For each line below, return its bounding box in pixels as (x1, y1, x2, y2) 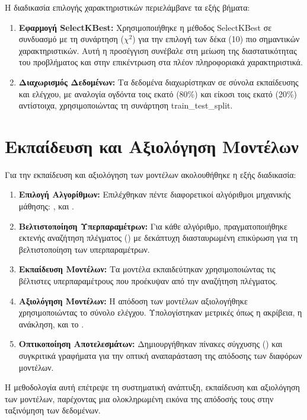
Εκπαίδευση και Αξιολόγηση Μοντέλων (5, 133, 299, 158)
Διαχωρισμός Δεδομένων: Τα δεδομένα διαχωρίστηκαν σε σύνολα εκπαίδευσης (18, 75, 299, 88)
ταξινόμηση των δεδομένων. (5, 404, 101, 416)
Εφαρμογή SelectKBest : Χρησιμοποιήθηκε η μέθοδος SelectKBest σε (18, 21, 272, 33)
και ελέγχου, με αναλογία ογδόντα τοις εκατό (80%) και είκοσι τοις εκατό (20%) (18, 87, 298, 100)
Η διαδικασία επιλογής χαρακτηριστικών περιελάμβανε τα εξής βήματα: (5, 1, 250, 13)
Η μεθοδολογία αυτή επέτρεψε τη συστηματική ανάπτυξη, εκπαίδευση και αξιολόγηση (5, 381, 300, 393)
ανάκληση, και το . (18, 317, 84, 330)
